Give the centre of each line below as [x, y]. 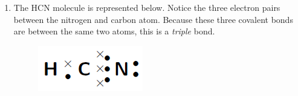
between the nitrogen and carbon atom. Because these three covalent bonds [153, 19]
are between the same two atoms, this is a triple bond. [114, 31]
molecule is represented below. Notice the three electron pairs [167, 7]
